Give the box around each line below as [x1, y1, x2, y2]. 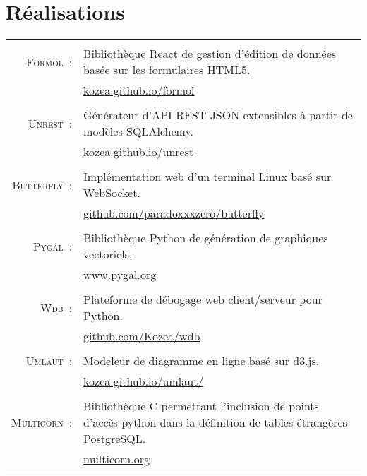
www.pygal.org [83, 266, 157, 283]
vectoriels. [83, 246, 133, 263]
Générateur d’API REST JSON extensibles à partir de [83, 107, 353, 124]
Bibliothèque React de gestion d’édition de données [83, 45, 337, 62]
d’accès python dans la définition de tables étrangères [83, 414, 347, 431]
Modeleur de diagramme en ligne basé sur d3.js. [83, 352, 320, 369]
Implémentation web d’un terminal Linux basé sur [83, 168, 332, 185]
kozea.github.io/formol [83, 82, 195, 99]
